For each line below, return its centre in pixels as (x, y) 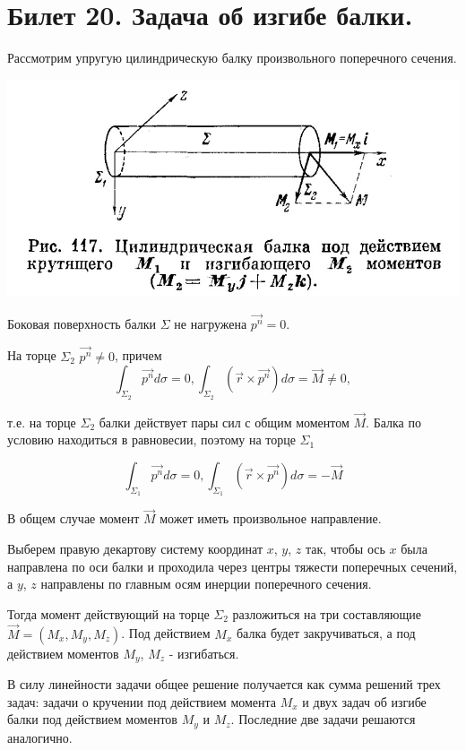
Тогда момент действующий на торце (108, 613)
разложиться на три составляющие (327, 613)
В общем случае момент (73, 518)
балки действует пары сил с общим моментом (224, 422)
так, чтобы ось (345, 548)
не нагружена (211, 323)
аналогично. (40, 737)
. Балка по (393, 422)
